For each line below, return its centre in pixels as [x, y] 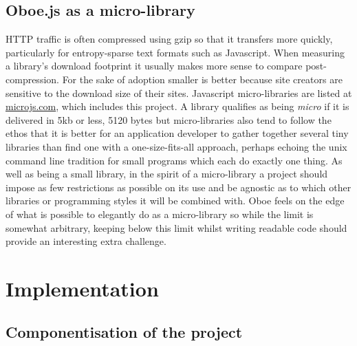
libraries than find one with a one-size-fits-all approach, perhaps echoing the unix [176, 146]
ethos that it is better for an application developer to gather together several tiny [177, 133]
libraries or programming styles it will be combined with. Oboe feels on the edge [175, 201]
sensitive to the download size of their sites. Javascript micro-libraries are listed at [179, 93]
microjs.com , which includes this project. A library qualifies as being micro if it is [177, 106]
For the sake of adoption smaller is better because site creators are [202, 79]
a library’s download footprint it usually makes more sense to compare [154, 66]
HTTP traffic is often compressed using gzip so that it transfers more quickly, [169, 39]
